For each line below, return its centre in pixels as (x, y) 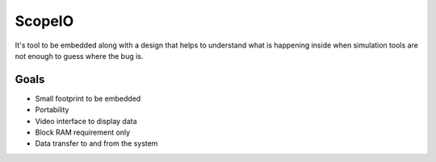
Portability (52, 110)
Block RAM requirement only (83, 132)
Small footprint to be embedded (88, 98)
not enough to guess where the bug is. (79, 56)
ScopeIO (44, 21)
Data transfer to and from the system (96, 143)
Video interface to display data (86, 121)
